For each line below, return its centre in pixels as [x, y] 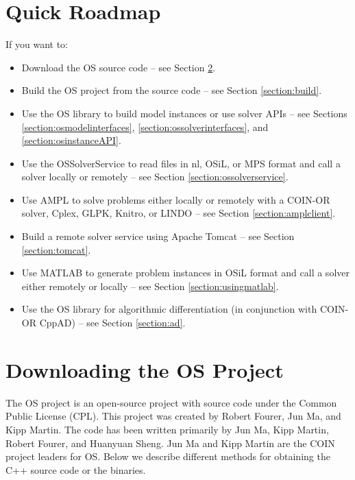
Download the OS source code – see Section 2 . [119, 67]
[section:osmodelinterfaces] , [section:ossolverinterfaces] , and [145, 127]
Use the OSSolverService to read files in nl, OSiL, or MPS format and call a [181, 163]
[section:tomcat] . [56, 249]
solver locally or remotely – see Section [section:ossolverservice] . [155, 177]
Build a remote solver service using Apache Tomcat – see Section [158, 236]
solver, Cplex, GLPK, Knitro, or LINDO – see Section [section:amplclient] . [179, 213]
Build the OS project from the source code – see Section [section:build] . [172, 90]
